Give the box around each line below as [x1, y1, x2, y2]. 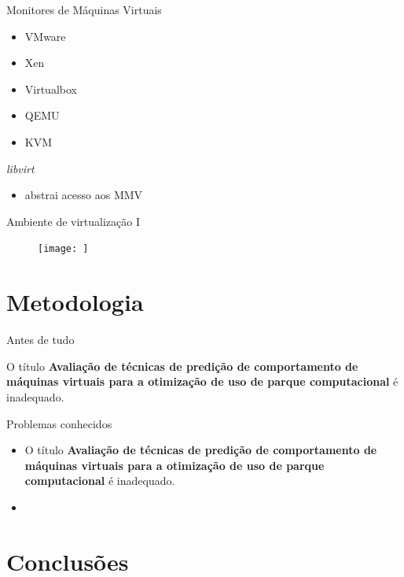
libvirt [6, 160, 35, 176]
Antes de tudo [6, 331, 75, 348]
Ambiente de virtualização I [6, 213, 140, 229]
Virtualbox [24, 80, 77, 97]
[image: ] [38, 243, 89, 255]
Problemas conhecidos [6, 415, 112, 431]
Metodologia [6, 286, 144, 318]
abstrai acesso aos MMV [24, 187, 143, 203]
